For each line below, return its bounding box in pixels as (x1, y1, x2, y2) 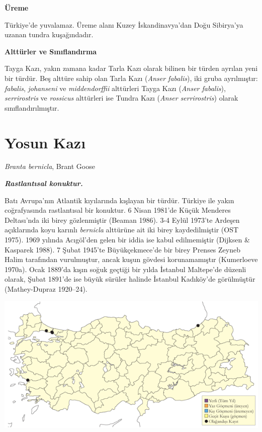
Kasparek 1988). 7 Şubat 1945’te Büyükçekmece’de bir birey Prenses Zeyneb (5, 244, 240, 254)
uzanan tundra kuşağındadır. (5, 29, 94, 40)
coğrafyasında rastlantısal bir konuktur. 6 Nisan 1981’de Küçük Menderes (5, 205, 231, 215)
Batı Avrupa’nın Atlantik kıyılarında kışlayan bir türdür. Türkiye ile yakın (5, 195, 234, 205)
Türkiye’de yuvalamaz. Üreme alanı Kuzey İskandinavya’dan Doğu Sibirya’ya (5, 19, 243, 30)
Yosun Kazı (5, 132, 86, 152)
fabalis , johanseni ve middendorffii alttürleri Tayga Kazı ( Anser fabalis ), (5, 82, 226, 93)
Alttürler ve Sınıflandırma (5, 46, 97, 56)
